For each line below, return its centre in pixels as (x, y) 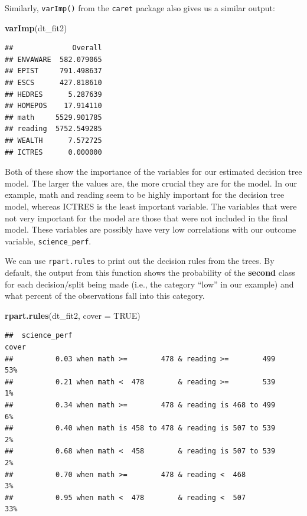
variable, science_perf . (48, 241)
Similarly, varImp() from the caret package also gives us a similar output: (140, 8)
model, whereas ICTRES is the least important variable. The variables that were (151, 206)
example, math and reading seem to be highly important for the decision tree (145, 195)
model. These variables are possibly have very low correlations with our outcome (151, 229)
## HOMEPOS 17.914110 (53, 106)
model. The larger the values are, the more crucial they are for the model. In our (151, 183)
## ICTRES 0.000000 (53, 152)
